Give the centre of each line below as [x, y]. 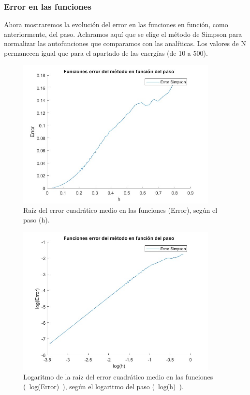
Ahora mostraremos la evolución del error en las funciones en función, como [116, 24]
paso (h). [37, 219]
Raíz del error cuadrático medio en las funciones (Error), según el [120, 210]
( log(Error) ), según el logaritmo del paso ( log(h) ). [103, 386]
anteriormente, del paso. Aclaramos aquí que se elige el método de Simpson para [123, 34]
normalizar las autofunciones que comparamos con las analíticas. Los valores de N [125, 43]
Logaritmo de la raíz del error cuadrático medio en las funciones [118, 377]
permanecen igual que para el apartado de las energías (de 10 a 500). [106, 53]
